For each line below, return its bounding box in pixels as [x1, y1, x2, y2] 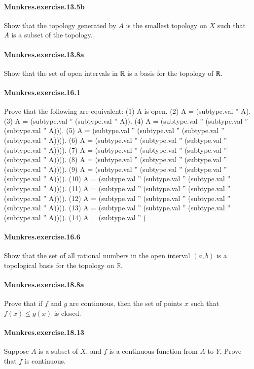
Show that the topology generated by [4, 20, 116, 30]
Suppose [4, 346, 29, 356]
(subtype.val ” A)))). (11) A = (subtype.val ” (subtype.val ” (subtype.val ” [4, 183, 231, 193]
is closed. [54, 307, 81, 318]
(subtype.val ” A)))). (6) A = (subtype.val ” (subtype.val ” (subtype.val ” [4, 134, 227, 145]
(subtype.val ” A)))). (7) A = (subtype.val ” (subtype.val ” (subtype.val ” [4, 144, 227, 155]
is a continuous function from [109, 346, 198, 356]
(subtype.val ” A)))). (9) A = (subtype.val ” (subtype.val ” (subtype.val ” [4, 164, 227, 174]
